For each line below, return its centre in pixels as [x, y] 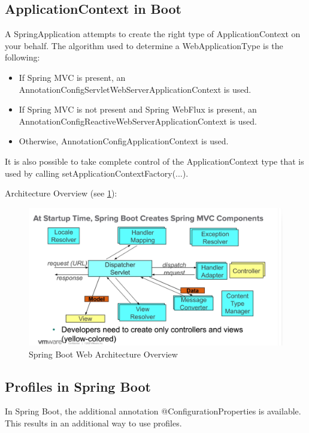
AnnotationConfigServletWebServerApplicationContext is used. [135, 89]
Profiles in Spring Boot [78, 386]
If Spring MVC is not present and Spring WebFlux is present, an [138, 109]
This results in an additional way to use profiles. [93, 423]
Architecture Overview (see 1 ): [61, 193]
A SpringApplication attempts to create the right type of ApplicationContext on [153, 34]
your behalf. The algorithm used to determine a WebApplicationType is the [144, 45]
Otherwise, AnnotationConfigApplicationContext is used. [124, 141]
